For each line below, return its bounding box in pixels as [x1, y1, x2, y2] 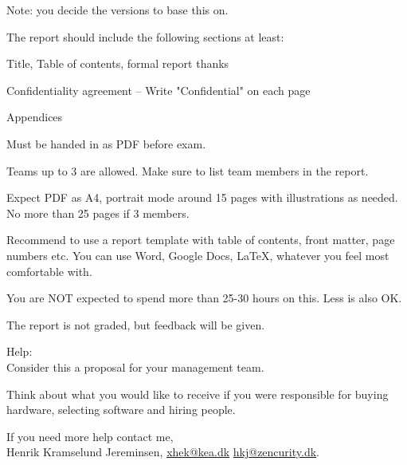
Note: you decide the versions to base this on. [6, 2, 229, 18]
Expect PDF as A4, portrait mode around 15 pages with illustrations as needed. [6, 189, 398, 206]
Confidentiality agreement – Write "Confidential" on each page [6, 81, 311, 98]
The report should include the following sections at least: [6, 28, 284, 45]
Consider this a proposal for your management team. [6, 358, 264, 375]
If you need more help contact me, [6, 428, 174, 444]
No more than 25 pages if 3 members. [6, 204, 190, 221]
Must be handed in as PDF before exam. [6, 135, 206, 152]
